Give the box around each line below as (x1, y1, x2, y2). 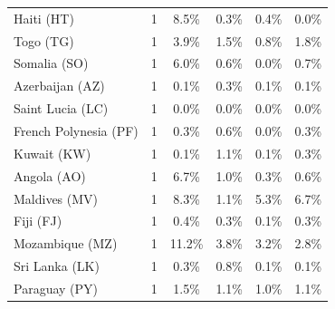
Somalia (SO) (14, 53, 89, 72)
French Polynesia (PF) (14, 121, 139, 140)
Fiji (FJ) (14, 211, 62, 230)
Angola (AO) (14, 166, 86, 185)
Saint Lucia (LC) (14, 99, 109, 118)
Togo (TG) (14, 31, 74, 50)
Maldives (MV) (14, 188, 99, 208)
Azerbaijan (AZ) (14, 76, 105, 95)
